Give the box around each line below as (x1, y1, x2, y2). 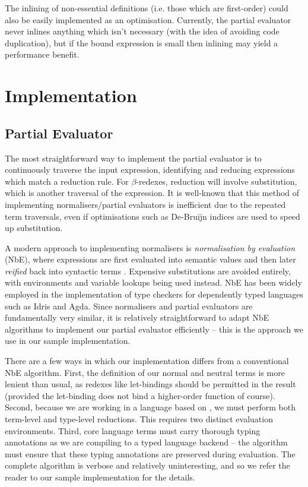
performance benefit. (5, 48, 80, 61)
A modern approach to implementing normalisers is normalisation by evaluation (5, 241, 296, 254)
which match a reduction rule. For (5, 175, 129, 187)
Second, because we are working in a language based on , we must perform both (5, 401, 296, 413)
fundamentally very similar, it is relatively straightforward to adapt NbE (5, 311, 269, 324)
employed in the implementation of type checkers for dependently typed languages (5, 288, 304, 301)
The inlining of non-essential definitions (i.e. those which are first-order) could (5, 2, 288, 14)
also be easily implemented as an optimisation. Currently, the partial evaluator (5, 13, 291, 26)
